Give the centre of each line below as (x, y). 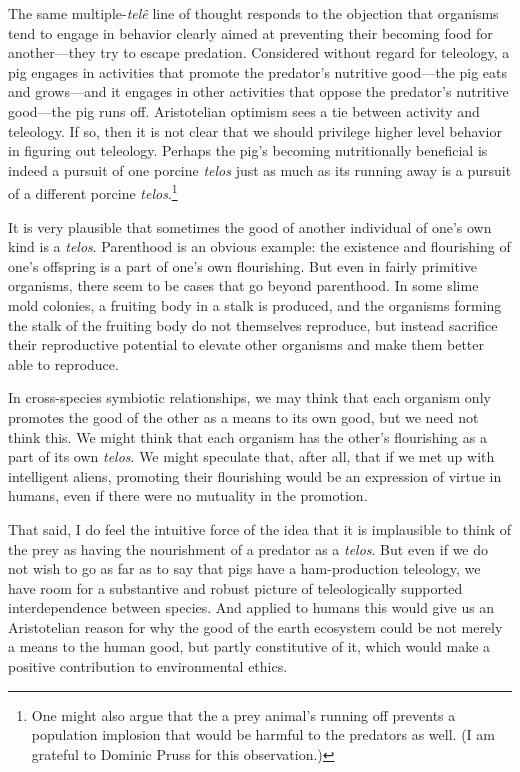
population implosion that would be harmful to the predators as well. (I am (263, 734)
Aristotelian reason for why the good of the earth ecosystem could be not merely (255, 626)
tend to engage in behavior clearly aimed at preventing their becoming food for (250, 32)
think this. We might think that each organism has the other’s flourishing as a (247, 436)
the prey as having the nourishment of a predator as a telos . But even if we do (248, 548)
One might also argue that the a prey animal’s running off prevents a (243, 714)
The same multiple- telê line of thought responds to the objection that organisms (253, 13)
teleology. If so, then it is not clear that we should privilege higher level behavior (255, 130)
